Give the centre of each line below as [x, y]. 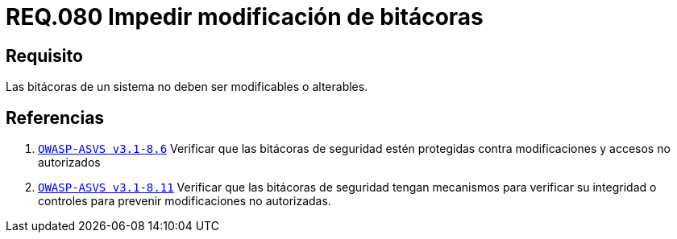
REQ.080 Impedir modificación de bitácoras [245, 17]
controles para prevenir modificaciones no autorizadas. [185, 201]
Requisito [44, 56]
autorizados [69, 163]
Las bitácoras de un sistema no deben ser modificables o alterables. [187, 87]
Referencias [55, 117]
